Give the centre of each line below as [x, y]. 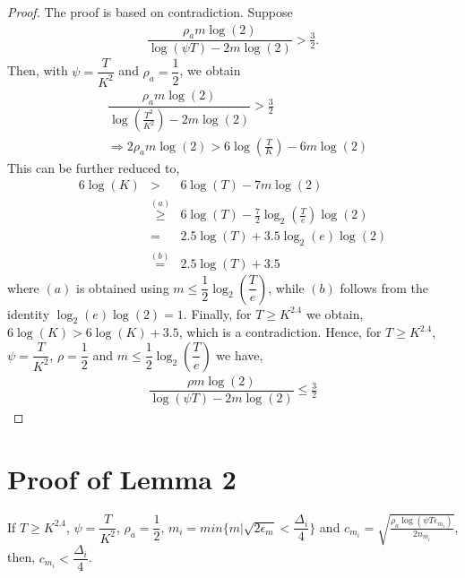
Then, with [38, 70]
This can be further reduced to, [94, 167]
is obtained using [123, 287]
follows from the [384, 287]
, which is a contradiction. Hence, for [280, 332]
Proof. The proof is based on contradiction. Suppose [150, 12]
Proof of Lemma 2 [122, 478]
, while [286, 287]
